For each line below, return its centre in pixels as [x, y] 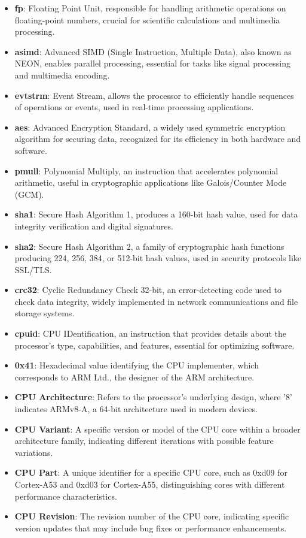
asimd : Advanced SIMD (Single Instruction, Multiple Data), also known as [153, 51]
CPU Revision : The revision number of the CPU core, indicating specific [152, 516]
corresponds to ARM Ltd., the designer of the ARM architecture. [134, 377]
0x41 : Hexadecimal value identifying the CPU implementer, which [137, 365]
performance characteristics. [66, 496]
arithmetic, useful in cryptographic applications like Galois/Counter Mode [151, 182]
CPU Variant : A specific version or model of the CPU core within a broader [157, 429]
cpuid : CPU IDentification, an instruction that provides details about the [150, 333]
